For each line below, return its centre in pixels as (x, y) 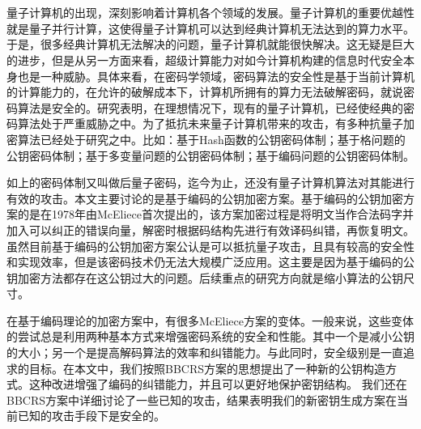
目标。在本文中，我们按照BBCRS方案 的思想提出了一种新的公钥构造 (207, 368)
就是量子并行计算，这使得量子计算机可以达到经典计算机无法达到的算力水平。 (210, 28)
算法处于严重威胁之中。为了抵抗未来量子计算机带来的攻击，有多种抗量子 (210, 123)
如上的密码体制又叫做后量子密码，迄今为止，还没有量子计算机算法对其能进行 (210, 183)
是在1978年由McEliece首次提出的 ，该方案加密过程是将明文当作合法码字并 (221, 214)
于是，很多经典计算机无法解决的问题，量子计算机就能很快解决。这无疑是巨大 (210, 44)
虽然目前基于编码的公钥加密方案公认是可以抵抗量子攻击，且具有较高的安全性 (210, 246)
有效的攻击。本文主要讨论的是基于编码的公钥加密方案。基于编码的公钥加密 (205, 198)
